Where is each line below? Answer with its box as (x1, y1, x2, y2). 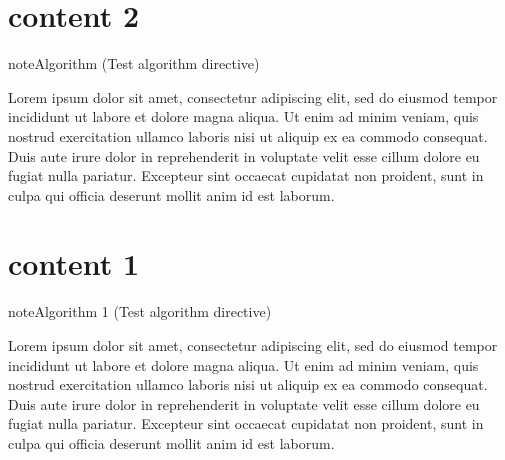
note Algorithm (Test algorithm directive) (8, 53, 260, 74)
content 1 (8, 243, 140, 284)
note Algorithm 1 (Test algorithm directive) (8, 301, 272, 322)
